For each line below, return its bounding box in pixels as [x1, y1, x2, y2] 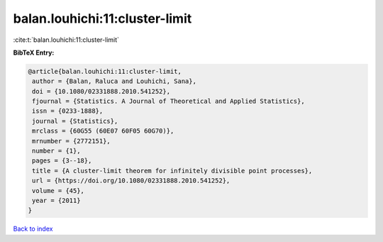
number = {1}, [32, 147, 81, 155]
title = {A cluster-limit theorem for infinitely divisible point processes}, [32, 167, 313, 175]
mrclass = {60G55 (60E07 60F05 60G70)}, [32, 127, 174, 135]
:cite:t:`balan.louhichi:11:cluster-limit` [13, 35, 120, 44]
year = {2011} [32, 197, 81, 204]
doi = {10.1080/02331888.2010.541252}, [32, 87, 170, 95]
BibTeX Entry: [13, 48, 55, 57]
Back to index [13, 224, 53, 233]
